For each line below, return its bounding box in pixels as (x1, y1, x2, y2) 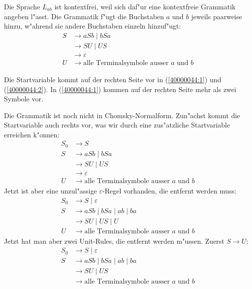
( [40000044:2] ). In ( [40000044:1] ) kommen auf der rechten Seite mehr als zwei (4, 84, 236, 94)
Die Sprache (4, 1, 40, 11)
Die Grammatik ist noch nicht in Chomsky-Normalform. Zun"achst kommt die (4, 110, 240, 120)
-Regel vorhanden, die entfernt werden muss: (102, 186, 237, 196)
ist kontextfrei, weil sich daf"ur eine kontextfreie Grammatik (54, 1, 236, 11)
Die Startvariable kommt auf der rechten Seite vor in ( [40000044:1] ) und (4, 74, 221, 84)
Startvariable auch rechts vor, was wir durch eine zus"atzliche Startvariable (4, 120, 230, 130)
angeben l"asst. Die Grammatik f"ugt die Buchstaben (4, 11, 164, 21)
